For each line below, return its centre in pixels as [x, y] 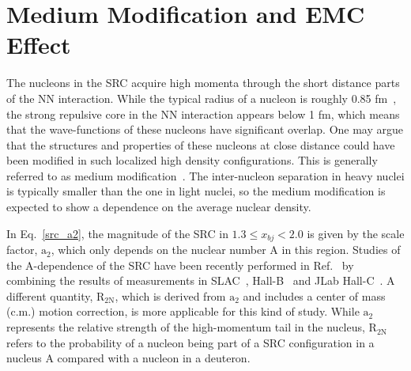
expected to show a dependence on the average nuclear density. [159, 207]
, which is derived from [170, 295]
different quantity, [50, 295]
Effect [39, 45]
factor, [22, 250]
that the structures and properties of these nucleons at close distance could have [201, 144]
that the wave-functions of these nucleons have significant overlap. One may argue [205, 129]
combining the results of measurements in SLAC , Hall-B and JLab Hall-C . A [201, 280]
